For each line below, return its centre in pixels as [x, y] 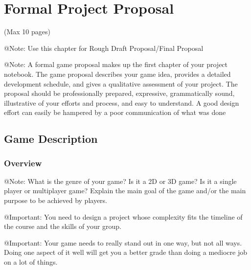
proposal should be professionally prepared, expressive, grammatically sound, [119, 93]
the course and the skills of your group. [63, 226]
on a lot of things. [31, 262]
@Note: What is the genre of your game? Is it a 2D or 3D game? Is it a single [120, 181]
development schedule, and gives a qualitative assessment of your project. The [121, 83]
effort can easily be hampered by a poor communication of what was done [115, 112]
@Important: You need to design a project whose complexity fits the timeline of [123, 216]
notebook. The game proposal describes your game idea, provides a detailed [117, 74]
